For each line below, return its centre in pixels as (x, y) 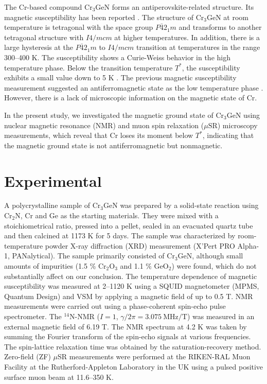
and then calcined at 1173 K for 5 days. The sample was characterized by (120, 235)
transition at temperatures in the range (198, 47)
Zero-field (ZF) (28, 356)
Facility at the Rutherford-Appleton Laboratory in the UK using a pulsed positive (134, 366)
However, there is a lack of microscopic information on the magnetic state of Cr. (131, 98)
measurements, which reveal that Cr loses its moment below (99, 135)
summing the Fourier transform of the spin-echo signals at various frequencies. (128, 336)
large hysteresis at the (39, 47)
